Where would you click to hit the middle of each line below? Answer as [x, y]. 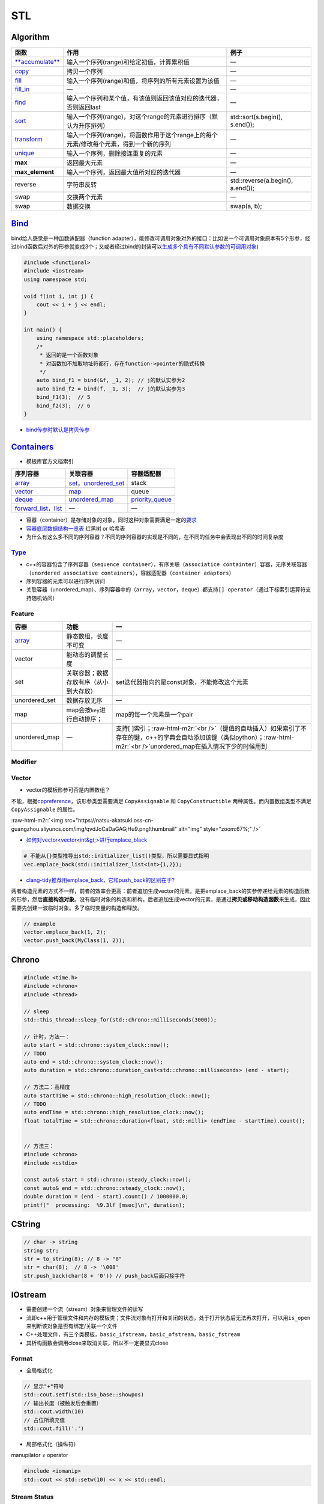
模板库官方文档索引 [50, 461]
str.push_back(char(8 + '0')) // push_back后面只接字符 [104, 1276]
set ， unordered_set [97, 483]
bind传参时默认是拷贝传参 [58, 430]
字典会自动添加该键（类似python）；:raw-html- [228, 737]
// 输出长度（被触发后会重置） [63, 1403]
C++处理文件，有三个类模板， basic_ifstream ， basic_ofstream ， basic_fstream [133, 1334]
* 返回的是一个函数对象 [69, 355]
